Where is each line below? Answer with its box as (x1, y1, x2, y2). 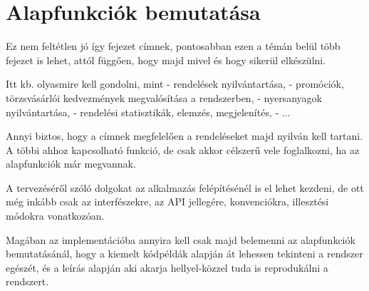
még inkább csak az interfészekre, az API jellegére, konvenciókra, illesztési (6, 194, 329, 209)
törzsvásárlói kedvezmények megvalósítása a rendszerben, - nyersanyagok (6, 90, 322, 105)
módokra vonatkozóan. (6, 208, 105, 223)
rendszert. (6, 274, 49, 289)
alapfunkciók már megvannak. (6, 156, 136, 171)
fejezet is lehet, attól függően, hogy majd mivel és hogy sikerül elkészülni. (6, 52, 326, 67)
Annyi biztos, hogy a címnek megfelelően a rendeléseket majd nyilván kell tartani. (6, 128, 363, 143)
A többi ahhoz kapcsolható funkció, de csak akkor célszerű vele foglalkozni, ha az (6, 142, 360, 157)
